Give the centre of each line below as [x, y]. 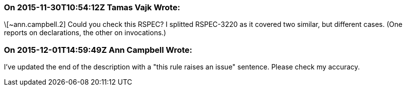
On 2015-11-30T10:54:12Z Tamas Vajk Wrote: [92, 7]
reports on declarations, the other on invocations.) [85, 33]
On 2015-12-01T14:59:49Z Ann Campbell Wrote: [98, 50]
